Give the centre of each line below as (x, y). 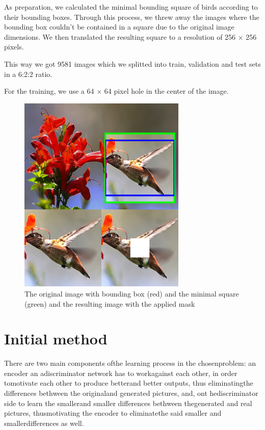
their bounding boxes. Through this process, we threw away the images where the (132, 17)
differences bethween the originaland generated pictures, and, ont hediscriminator (131, 393)
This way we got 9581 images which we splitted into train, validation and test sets (132, 63)
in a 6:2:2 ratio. (28, 74)
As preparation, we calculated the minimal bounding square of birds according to (131, 7)
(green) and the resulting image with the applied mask (110, 303)
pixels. (14, 47)
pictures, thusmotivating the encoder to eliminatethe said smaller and (113, 413)
